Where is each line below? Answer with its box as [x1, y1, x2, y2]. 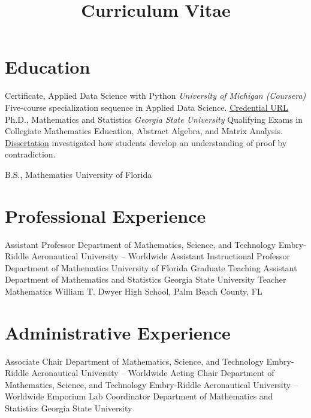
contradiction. [5, 148, 56, 160]
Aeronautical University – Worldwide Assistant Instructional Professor [31, 250, 291, 262]
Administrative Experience [5, 320, 231, 344]
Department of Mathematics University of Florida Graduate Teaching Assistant [5, 261, 297, 274]
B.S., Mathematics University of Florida [5, 168, 152, 180]
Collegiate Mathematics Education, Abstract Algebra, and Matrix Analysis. [5, 125, 283, 137]
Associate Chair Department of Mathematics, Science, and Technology [5, 355, 264, 367]
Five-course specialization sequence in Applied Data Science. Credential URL [5, 101, 288, 113]
